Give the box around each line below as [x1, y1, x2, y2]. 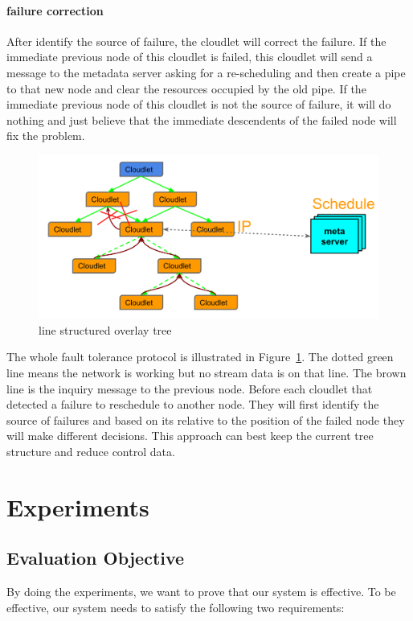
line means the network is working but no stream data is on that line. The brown [6, 364, 407, 381]
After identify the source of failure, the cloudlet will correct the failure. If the [6, 32, 386, 49]
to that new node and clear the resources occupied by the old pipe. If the [6, 80, 366, 97]
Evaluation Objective [6, 545, 185, 570]
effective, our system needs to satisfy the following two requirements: [6, 598, 345, 615]
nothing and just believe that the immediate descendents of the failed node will [6, 111, 397, 128]
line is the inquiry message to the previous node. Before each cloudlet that [6, 380, 373, 397]
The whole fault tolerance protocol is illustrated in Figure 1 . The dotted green [6, 348, 394, 365]
